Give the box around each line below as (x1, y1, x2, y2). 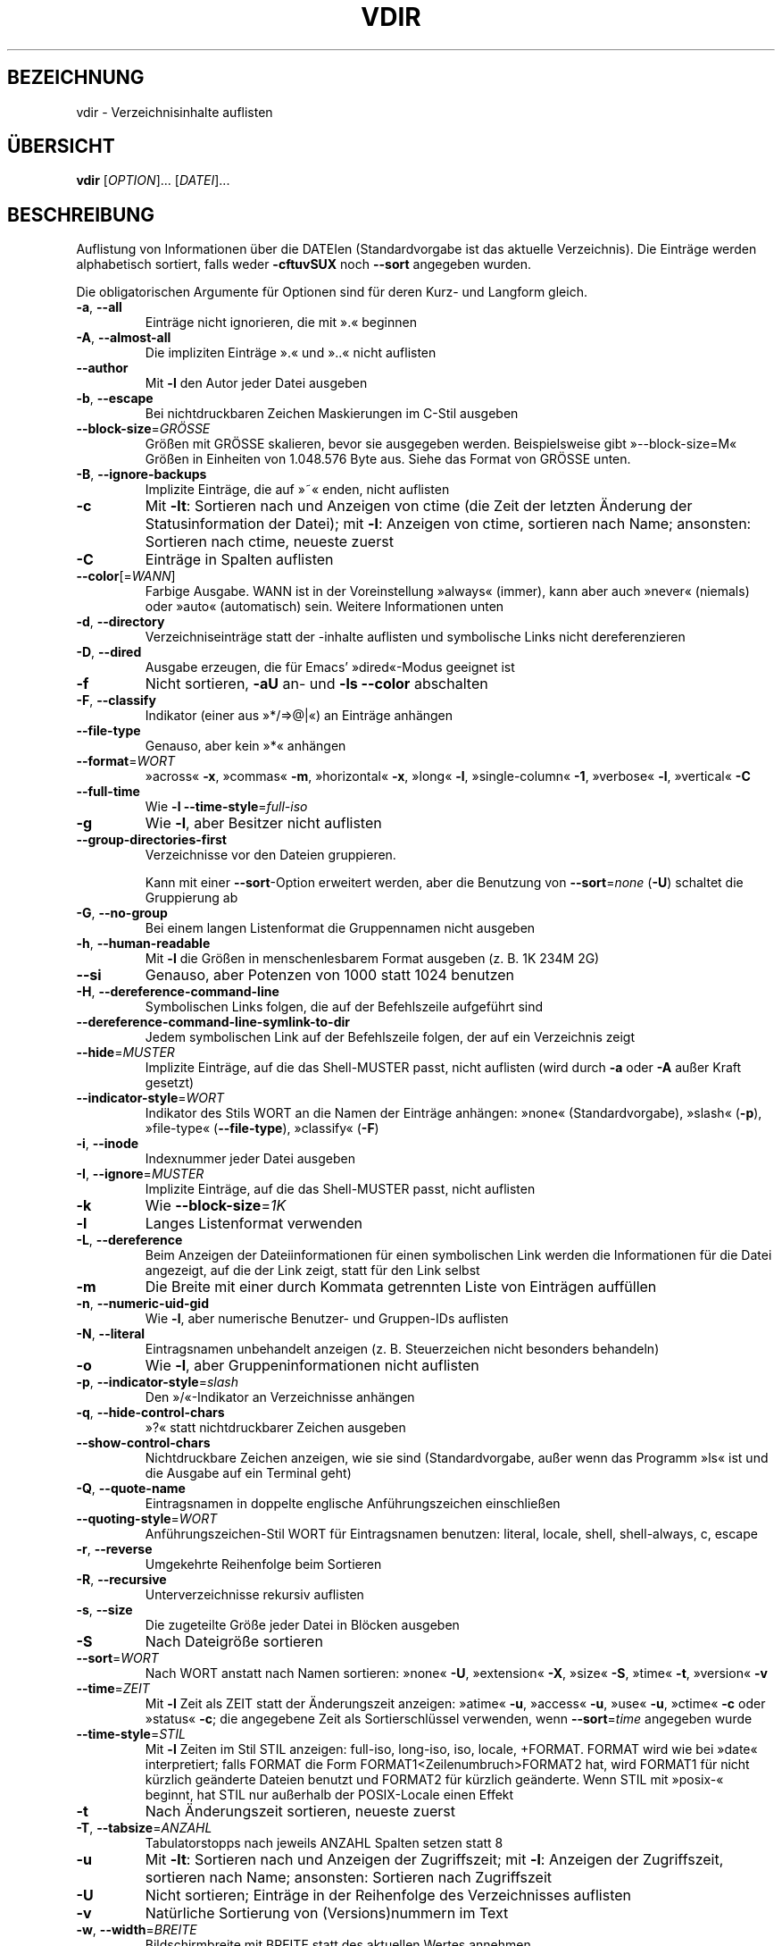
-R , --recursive (76, 1572, 167, 1588)
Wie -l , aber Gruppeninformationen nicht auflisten (145, 1356, 479, 1375)
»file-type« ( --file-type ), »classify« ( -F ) (145, 1120, 379, 1137)
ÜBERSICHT (7, 135, 115, 158)
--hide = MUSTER (76, 1044, 175, 1061)
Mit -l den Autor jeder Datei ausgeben (145, 375, 368, 391)
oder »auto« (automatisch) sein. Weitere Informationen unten (145, 599, 504, 615)
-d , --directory (76, 614, 165, 630)
